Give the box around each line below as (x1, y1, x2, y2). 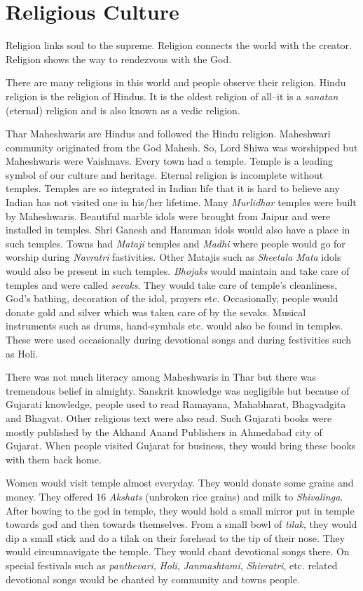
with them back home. (6, 451, 102, 466)
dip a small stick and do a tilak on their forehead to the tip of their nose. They (6, 530, 345, 545)
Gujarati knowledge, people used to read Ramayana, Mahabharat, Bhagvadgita (6, 397, 346, 412)
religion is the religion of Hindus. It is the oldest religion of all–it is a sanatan (6, 88, 338, 103)
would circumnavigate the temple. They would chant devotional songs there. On (6, 544, 350, 559)
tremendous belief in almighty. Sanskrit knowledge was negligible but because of (6, 383, 350, 398)
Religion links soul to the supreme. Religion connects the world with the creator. (6, 38, 352, 53)
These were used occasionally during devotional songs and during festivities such (6, 332, 352, 346)
